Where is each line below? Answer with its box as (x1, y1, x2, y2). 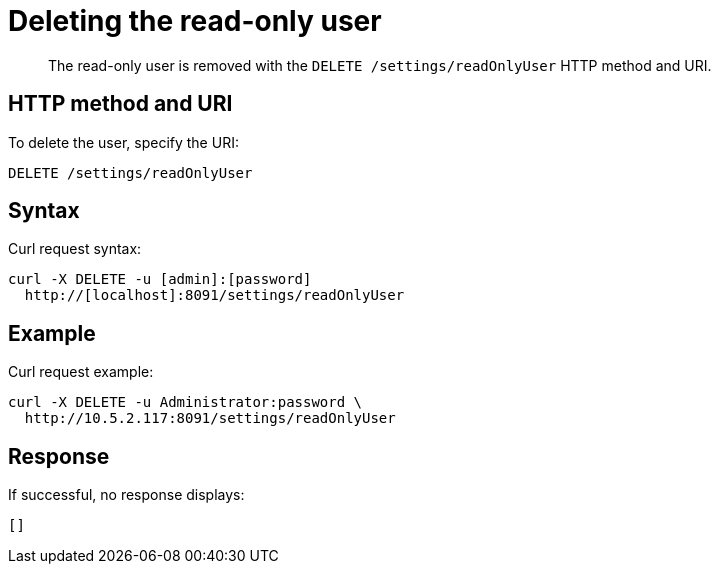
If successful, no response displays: (8, 486, 245, 504)
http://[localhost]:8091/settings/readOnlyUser (24, 287, 405, 304)
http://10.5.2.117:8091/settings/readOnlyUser (24, 410, 396, 427)
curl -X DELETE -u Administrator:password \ (8, 394, 363, 411)
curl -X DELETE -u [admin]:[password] (8, 271, 312, 288)
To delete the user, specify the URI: (8, 133, 239, 151)
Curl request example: (8, 363, 154, 381)
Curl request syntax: (8, 240, 142, 258)
